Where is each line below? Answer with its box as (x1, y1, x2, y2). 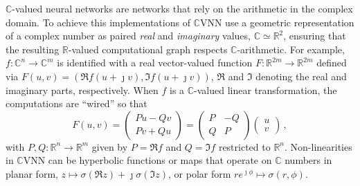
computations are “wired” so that (6, 96, 147, 111)
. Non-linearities (285, 139, 352, 154)
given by (91, 139, 128, 154)
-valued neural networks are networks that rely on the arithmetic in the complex (12, 1, 353, 15)
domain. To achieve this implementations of (6, 15, 190, 29)
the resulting (6, 41, 60, 56)
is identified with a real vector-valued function (57, 55, 253, 70)
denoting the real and (255, 68, 347, 83)
